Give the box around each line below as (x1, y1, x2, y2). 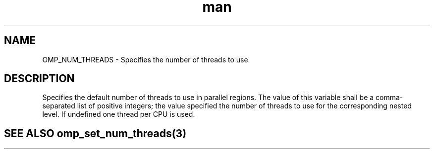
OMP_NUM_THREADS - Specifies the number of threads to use (42, 55, 248, 64)
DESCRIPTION (4, 72, 75, 85)
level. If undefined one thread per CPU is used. (42, 110, 195, 119)
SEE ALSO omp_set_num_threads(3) (4, 127, 187, 140)
